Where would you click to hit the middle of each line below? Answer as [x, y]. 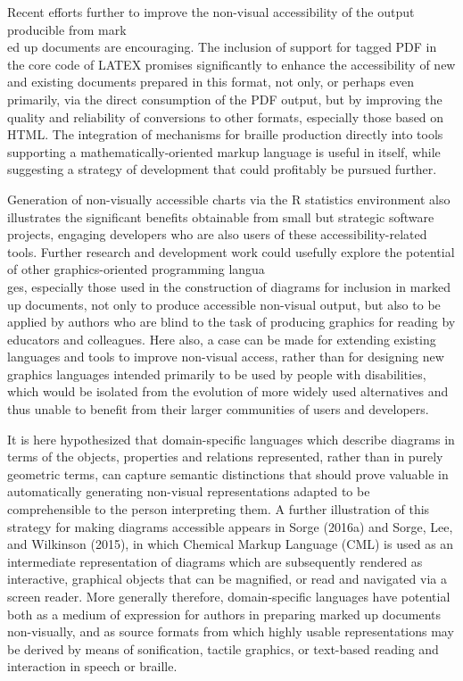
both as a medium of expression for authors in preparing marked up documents [224, 614]
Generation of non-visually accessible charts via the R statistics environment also [229, 199]
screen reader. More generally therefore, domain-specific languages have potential [229, 596]
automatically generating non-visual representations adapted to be [189, 491]
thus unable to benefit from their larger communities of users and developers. [218, 409]
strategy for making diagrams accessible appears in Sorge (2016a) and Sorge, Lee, [230, 526]
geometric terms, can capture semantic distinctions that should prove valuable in [228, 473]
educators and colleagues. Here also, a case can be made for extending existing [222, 339]
